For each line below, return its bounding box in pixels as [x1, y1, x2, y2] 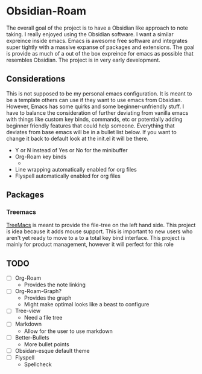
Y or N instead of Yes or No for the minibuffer [14, 146, 128, 153]
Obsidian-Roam [6, 4, 86, 18]
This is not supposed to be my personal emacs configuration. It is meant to [6, 89, 192, 97]
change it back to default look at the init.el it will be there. [6, 135, 149, 142]
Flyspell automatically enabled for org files [14, 172, 121, 179]
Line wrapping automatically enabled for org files [14, 166, 137, 173]
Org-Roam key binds [14, 153, 67, 160]
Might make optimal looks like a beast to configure [24, 301, 150, 308]
